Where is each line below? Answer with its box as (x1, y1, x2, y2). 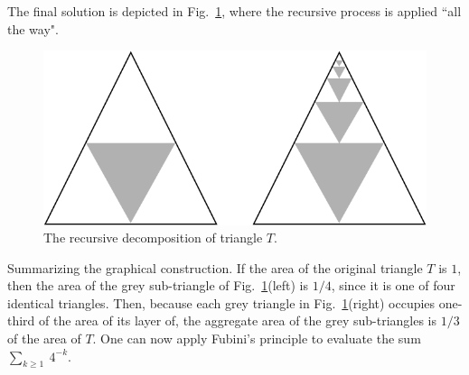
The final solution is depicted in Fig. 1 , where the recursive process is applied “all (7, 2, 462, 20)
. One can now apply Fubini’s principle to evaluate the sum (92, 329, 421, 348)
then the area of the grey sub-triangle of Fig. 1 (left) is (7, 276, 308, 295)
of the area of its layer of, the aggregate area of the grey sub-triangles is (39, 311, 437, 330)
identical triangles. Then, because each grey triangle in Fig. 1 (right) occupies (7, 293, 436, 312)
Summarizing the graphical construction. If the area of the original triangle (7, 258, 423, 277)
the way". (7, 19, 59, 38)
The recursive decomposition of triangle (43, 228, 263, 247)
